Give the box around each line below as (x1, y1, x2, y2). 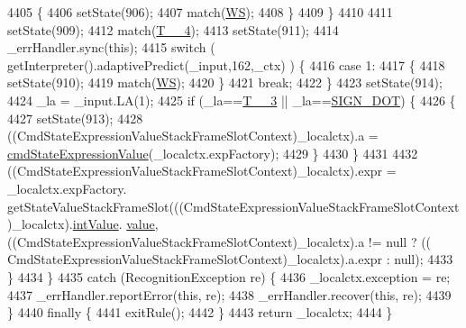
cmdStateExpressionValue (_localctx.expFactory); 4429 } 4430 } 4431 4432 (7, 143, 418, 162)
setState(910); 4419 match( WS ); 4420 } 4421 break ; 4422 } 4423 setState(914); (7, 73, 443, 92)
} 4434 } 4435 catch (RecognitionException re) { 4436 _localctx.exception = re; (7, 267, 451, 286)
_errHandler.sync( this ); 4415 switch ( (7, 38, 215, 57)
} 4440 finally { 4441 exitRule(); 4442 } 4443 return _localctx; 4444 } (7, 303, 393, 322)
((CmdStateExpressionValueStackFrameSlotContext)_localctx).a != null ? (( (7, 232, 432, 251)
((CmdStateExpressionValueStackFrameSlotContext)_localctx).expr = (7, 161, 397, 180)
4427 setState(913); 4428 (7, 108, 143, 127)
